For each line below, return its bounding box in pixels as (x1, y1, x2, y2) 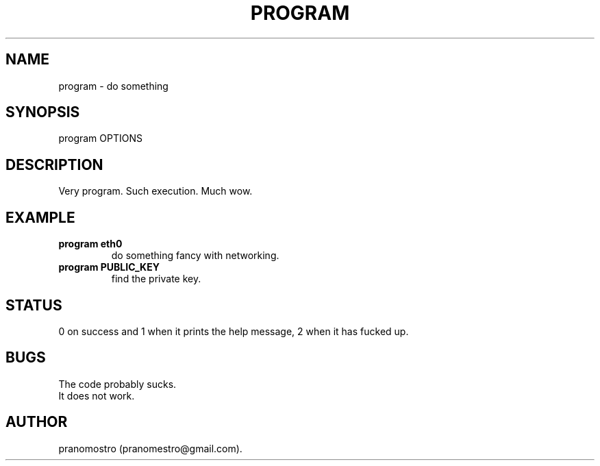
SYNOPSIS (5, 103, 80, 121)
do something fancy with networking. (111, 249, 279, 262)
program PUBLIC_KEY (58, 261, 160, 273)
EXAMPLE (5, 208, 75, 226)
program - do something (58, 79, 168, 92)
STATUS (5, 296, 62, 314)
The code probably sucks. (58, 378, 177, 390)
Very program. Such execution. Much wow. (58, 185, 253, 197)
